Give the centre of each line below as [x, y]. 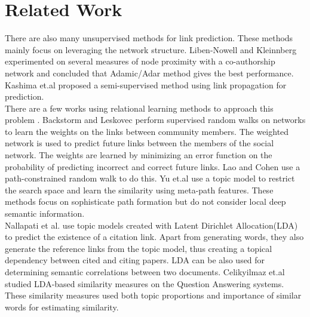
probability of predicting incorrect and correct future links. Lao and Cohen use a [153, 166]
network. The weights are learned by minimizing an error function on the [139, 155]
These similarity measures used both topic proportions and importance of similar [153, 295]
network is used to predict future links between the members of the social [139, 143]
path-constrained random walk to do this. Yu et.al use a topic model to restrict [150, 178]
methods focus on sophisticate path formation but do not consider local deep [145, 201]
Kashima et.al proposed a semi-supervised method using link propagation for [146, 84]
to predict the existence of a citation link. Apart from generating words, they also [154, 237]
